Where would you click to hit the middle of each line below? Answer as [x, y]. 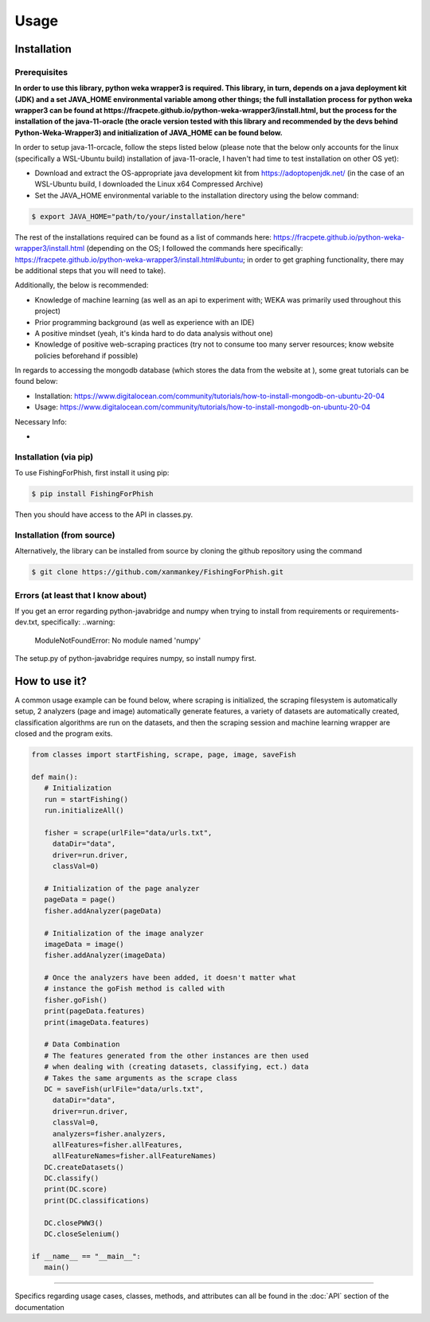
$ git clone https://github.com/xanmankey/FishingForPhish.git [158, 572]
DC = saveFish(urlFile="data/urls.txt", [124, 1089]
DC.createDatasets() [84, 1167]
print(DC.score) [76, 1189]
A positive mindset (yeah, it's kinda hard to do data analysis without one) [154, 333]
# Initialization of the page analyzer [122, 888]
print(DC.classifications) [97, 1200]
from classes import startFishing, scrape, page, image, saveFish [164, 755]
